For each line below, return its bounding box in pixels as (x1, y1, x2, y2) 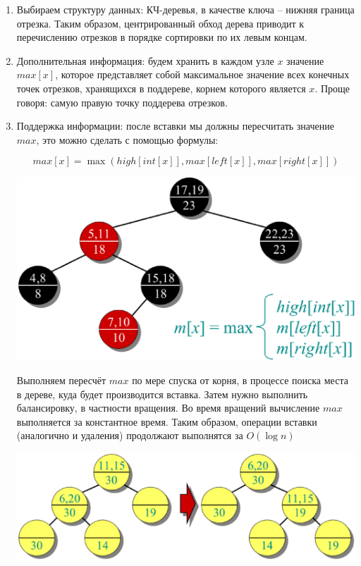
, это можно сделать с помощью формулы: (36, 132, 219, 147)
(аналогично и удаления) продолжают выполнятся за (16, 428, 243, 443)
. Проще (314, 80, 350, 95)
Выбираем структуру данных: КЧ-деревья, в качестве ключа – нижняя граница (16, 2, 355, 16)
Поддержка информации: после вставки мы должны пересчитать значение (16, 118, 334, 133)
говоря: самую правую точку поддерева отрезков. (16, 94, 228, 109)
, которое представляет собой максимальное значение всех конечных (55, 67, 350, 82)
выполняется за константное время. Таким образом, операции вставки (16, 414, 317, 429)
